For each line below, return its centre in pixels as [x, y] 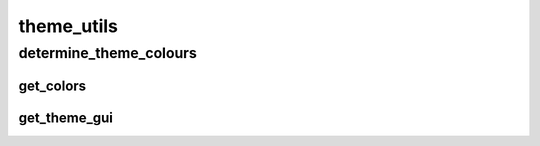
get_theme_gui [66, 117]
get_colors [52, 85]
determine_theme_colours [107, 53]
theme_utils [68, 26]
